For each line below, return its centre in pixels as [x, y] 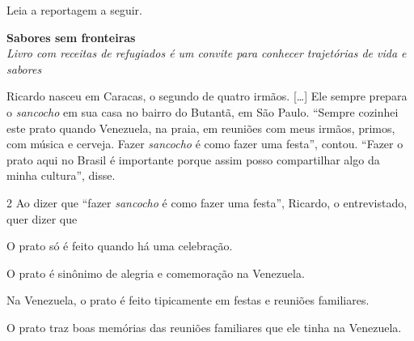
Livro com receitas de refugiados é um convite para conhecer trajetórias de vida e [207, 53]
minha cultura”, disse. [61, 175]
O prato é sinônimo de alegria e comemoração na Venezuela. [156, 273]
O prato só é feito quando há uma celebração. [120, 246]
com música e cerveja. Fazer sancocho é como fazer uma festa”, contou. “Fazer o [205, 144]
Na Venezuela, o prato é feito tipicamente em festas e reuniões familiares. [188, 300]
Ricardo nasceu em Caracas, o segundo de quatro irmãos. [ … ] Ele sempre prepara [207, 96]
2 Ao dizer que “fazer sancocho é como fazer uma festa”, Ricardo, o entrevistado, [207, 202]
